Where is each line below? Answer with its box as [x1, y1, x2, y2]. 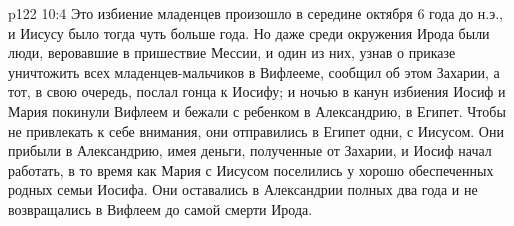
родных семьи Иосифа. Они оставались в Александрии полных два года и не [8, 179, 478, 200]
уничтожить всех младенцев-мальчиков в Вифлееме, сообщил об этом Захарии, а [8, 61, 500, 82]
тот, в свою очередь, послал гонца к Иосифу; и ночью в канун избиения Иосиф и [8, 81, 506, 102]
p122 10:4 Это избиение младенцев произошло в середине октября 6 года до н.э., [8, 3, 503, 23]
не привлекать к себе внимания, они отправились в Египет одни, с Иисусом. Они [8, 120, 504, 141]
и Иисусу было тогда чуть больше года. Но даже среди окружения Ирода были [8, 22, 490, 43]
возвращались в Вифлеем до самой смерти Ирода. [8, 198, 313, 219]
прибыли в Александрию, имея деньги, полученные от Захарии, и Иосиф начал [8, 140, 492, 161]
